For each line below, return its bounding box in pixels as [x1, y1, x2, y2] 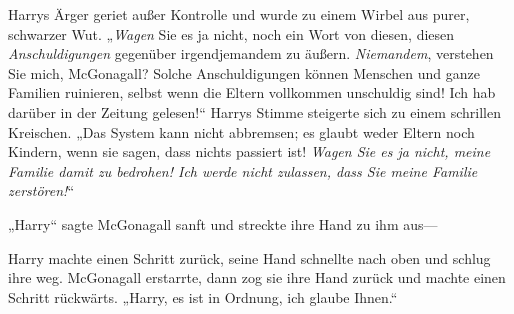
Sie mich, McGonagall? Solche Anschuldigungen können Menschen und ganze [8, 62, 480, 83]
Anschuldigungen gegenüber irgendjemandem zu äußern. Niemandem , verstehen [8, 43, 494, 64]
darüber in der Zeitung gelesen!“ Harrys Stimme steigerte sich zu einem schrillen [8, 101, 501, 122]
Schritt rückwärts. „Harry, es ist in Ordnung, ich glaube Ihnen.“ [8, 286, 398, 307]
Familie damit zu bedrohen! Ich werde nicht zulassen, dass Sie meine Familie [8, 160, 478, 181]
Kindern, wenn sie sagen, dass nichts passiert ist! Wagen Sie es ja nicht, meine [8, 141, 491, 162]
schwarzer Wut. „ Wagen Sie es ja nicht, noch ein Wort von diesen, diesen [8, 23, 455, 44]
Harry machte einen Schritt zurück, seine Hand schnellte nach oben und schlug [8, 247, 491, 268]
